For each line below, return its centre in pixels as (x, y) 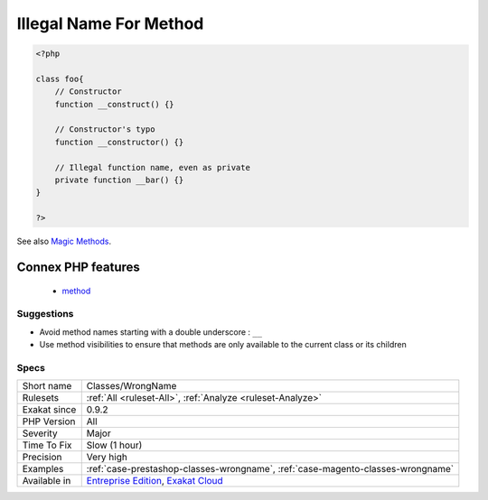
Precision (42, 458)
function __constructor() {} (119, 142)
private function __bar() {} (119, 180)
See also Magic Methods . (64, 241)
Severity (40, 433)
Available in (47, 481)
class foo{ (60, 79)
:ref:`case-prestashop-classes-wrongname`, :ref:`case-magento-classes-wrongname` (270, 469)
